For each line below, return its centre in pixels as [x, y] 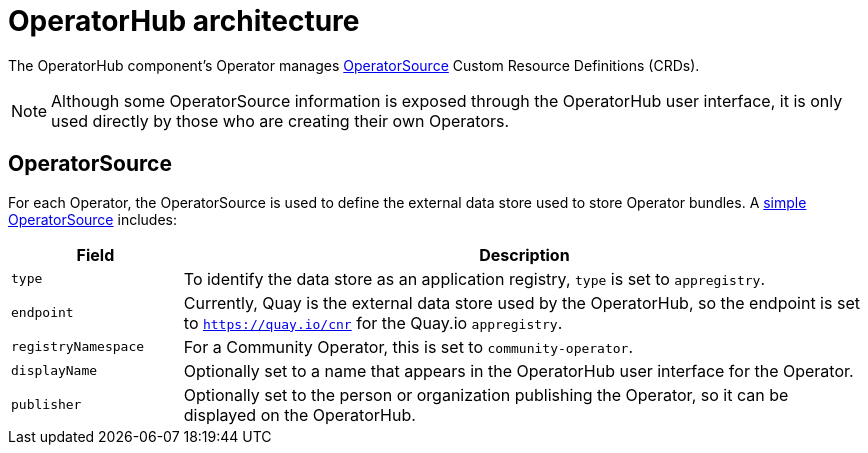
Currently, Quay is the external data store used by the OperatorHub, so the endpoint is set [521, 302]
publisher [46, 405]
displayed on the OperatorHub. [299, 414]
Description [524, 254]
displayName [54, 371]
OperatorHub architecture [184, 21]
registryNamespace [78, 347]
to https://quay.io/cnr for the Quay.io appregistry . [373, 322]
